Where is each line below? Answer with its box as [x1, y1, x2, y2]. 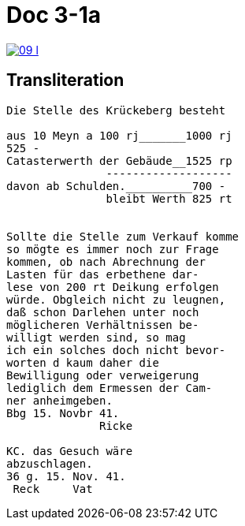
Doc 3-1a [6, 2, 101, 28]
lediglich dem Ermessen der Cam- [6, 381, 213, 394]
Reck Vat [13, 482, 93, 495]
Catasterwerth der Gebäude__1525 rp [6, 154, 232, 167]
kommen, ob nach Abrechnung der [6, 255, 206, 268]
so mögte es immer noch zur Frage [6, 242, 219, 256]
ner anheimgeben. [6, 394, 113, 407]
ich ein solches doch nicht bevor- [6, 343, 226, 356]
